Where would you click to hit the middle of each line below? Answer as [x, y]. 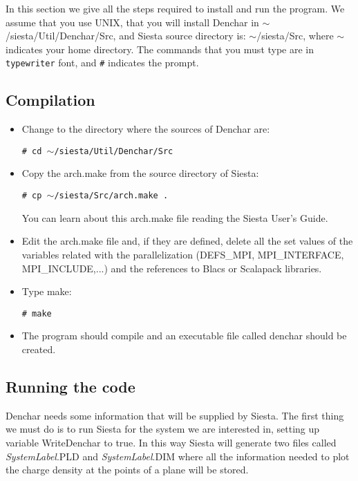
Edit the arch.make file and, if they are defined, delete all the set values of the [187, 241]
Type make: [47, 291]
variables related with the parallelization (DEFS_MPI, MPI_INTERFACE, [183, 254]
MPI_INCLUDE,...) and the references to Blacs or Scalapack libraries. [172, 268]
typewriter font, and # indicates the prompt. [102, 63]
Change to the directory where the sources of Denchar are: [146, 129]
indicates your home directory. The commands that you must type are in [160, 49]
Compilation [50, 100]
